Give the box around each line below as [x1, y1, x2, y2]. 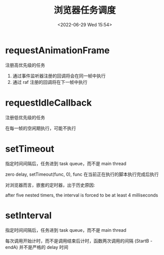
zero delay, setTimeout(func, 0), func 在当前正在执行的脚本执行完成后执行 [5, 171, 159, 177]
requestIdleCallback [5, 97, 92, 109]
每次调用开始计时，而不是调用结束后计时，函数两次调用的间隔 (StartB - [5, 238, 153, 244]
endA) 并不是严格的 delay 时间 [5, 244, 69, 250]
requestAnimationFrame [5, 44, 110, 56]
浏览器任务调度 [53, 5, 116, 16]
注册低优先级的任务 [5, 114, 45, 120]
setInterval [5, 210, 52, 221]
